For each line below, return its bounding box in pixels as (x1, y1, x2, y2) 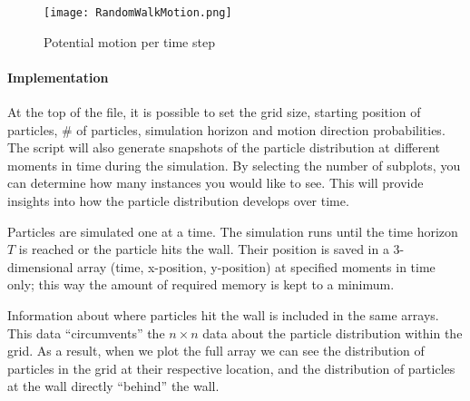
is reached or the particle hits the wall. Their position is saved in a (18, 240, 389, 259)
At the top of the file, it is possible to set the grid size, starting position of (7, 103, 421, 122)
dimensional (7, 257, 73, 276)
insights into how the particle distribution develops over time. (7, 191, 349, 210)
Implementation (7, 67, 109, 86)
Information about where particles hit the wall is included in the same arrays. (7, 305, 439, 324)
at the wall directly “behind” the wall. (7, 377, 220, 396)
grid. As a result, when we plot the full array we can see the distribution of (7, 341, 425, 360)
